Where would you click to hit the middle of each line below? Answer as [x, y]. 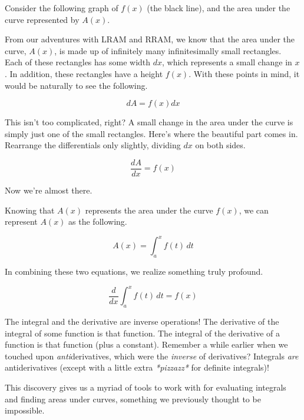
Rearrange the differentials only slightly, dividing [93, 145]
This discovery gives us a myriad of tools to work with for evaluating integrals [146, 387]
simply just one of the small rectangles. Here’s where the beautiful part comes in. [151, 133]
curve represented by [42, 19]
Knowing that [30, 210]
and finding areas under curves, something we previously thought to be [133, 399]
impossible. [25, 410]
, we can [254, 210]
